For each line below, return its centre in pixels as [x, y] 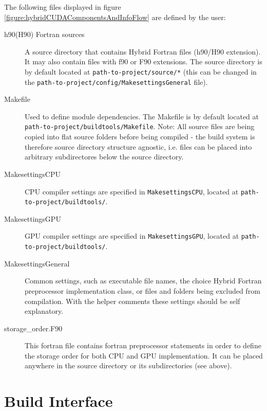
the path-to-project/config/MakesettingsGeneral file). [116, 82]
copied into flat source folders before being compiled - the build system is [140, 137]
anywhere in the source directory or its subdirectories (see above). [128, 365]
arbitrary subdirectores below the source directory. [104, 157]
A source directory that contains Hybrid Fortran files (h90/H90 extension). [143, 51]
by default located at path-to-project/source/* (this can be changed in [141, 71]
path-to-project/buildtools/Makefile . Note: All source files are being [140, 126]
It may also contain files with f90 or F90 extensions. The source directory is [144, 61]
